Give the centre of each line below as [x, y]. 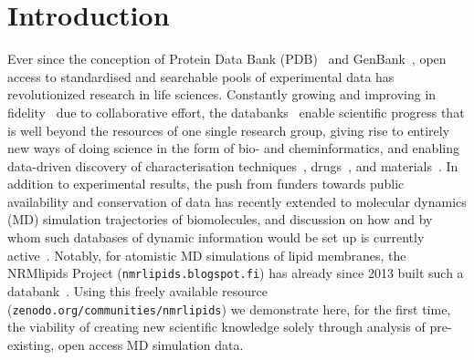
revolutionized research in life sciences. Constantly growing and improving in [222, 94]
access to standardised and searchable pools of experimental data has [201, 76]
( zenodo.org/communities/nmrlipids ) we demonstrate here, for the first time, [229, 309]
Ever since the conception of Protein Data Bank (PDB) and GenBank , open [227, 59]
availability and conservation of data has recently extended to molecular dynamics [237, 201]
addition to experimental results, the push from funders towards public [206, 184]
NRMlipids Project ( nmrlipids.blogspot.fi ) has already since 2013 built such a [236, 273]
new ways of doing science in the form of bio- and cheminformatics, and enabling [233, 148]
